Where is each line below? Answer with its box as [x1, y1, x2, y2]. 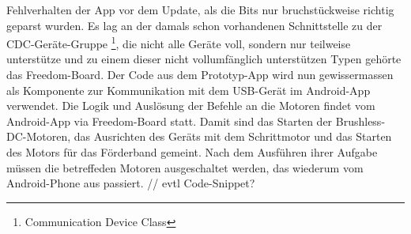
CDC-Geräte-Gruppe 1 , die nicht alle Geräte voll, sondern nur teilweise [6, 33, 351, 51]
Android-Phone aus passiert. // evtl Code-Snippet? [6, 175, 255, 191]
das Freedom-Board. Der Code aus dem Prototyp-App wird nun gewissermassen [6, 66, 394, 83]
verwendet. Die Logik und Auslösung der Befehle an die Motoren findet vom [6, 97, 375, 114]
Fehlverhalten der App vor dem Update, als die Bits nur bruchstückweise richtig [6, 2, 394, 17]
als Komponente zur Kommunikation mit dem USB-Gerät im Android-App [6, 81, 371, 98]
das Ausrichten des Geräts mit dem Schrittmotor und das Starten [74, 128, 392, 145]
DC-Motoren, [6, 128, 71, 145]
